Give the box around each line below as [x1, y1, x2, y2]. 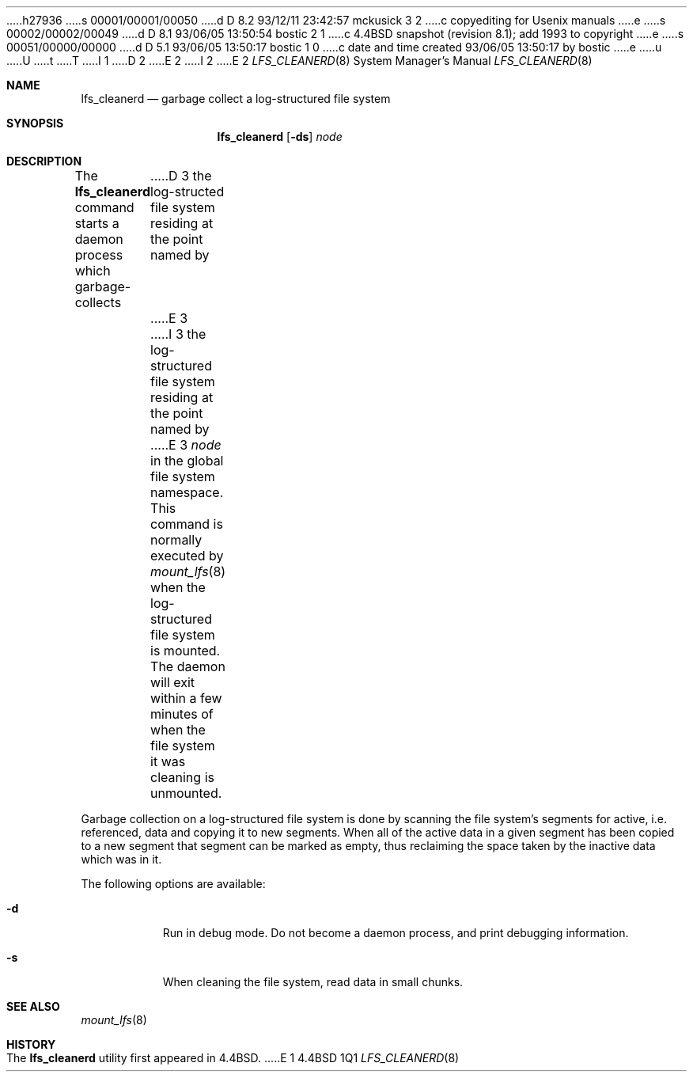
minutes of [150, 706, 214, 722]
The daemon [150, 659, 225, 674]
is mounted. [150, 643, 221, 659]
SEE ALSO [6, 1000, 60, 1013]
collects [74, 294, 122, 310]
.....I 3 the [150, 326, 206, 342]
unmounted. [150, 785, 222, 801]
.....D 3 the [150, 168, 212, 184]
